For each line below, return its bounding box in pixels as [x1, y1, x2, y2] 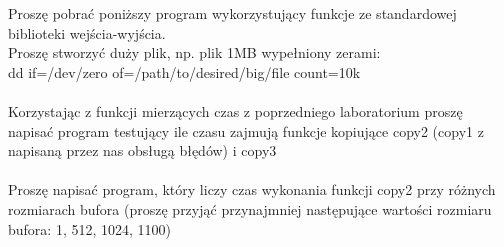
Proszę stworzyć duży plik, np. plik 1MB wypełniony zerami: [8, 42, 381, 63]
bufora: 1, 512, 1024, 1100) [8, 218, 172, 239]
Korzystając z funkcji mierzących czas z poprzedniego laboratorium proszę [8, 100, 463, 121]
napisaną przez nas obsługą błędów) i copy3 [8, 140, 277, 161]
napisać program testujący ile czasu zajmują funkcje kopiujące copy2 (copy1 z [8, 120, 484, 141]
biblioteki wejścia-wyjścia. [8, 22, 166, 43]
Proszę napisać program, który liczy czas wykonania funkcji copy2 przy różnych [8, 179, 496, 200]
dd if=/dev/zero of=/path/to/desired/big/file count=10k [8, 61, 361, 82]
